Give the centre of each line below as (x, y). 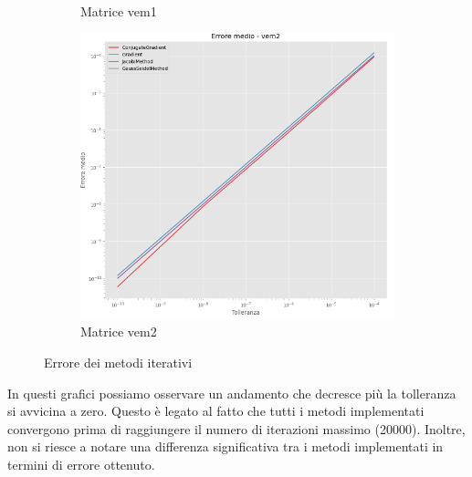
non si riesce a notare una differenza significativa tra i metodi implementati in (226, 446)
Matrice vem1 (119, 11)
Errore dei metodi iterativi (118, 363)
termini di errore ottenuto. (81, 464)
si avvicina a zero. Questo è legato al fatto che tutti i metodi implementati (216, 411)
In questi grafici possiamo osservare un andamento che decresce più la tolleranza (232, 393)
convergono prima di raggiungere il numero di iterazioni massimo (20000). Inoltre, (236, 428)
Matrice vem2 (119, 332)
